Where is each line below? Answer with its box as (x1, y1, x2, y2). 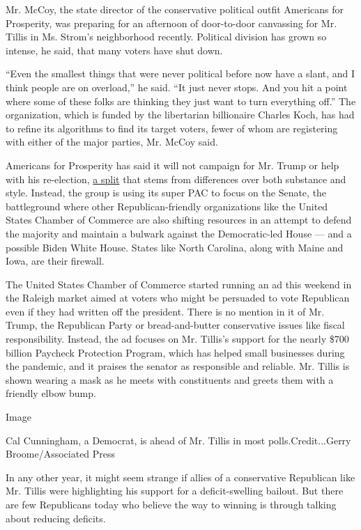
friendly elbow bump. (6, 386, 96, 400)
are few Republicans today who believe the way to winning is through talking (6, 497, 337, 511)
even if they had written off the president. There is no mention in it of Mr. (6, 304, 325, 318)
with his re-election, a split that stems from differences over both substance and (6, 171, 346, 186)
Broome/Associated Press (6, 446, 116, 461)
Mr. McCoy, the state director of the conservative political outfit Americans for (6, 2, 344, 16)
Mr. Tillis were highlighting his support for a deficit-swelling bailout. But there (6, 483, 344, 498)
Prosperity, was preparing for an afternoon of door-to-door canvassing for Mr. (6, 15, 337, 30)
